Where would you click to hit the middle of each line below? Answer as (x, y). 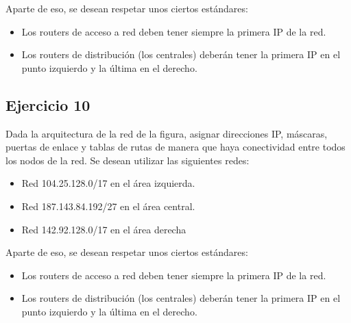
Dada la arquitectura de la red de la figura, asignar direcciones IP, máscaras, (167, 133)
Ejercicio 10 (48, 104)
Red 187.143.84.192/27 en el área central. (108, 206)
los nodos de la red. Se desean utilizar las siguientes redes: (128, 160)
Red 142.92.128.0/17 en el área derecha (104, 229)
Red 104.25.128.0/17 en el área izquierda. (108, 183)
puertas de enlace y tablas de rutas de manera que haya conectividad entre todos (175, 147)
